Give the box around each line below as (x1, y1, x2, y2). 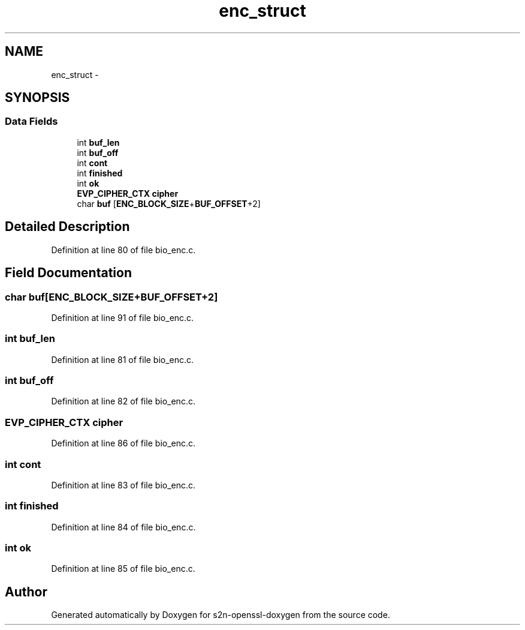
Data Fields (5, 115, 58, 128)
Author (5, 584, 47, 599)
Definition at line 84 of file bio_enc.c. (51, 521, 196, 532)
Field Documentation (5, 265, 132, 281)
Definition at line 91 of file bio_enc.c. (51, 312, 194, 323)
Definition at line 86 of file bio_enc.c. (51, 438, 196, 449)
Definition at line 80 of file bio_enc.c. (51, 244, 196, 255)
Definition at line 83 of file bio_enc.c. (51, 479, 196, 490)
